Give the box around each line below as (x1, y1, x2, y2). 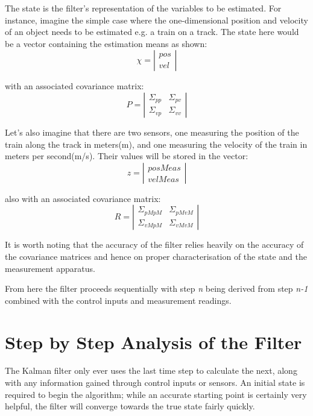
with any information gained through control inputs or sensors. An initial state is (5, 376, 305, 389)
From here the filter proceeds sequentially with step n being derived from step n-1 (5, 282, 308, 295)
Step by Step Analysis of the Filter (5, 329, 302, 354)
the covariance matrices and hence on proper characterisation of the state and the (5, 250, 307, 262)
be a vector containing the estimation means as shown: (5, 37, 207, 49)
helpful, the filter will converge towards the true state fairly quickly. (5, 400, 255, 412)
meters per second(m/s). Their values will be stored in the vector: (5, 150, 248, 162)
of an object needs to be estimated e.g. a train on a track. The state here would (5, 25, 299, 38)
